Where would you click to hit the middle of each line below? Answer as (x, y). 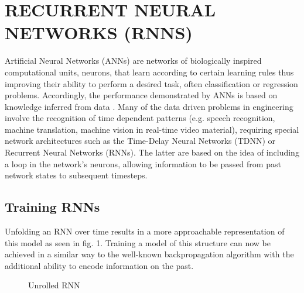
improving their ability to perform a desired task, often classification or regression (151, 83)
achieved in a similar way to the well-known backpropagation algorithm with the (149, 254)
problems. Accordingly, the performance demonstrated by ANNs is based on (141, 95)
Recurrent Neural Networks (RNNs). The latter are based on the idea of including (152, 152)
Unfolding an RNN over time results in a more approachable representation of (145, 231)
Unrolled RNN (54, 285)
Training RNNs (52, 207)
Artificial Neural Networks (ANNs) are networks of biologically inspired (133, 61)
